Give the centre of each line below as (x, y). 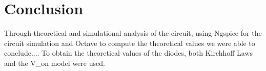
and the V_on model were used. (55, 63)
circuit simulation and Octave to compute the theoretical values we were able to (130, 43)
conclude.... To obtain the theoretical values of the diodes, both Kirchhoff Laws (129, 53)
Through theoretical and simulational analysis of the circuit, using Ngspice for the (133, 33)
